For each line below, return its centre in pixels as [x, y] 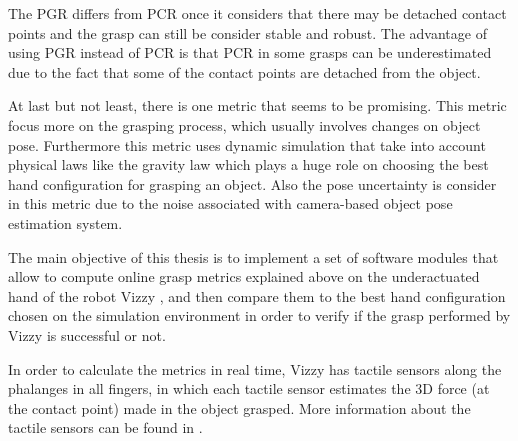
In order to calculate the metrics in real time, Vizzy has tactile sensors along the [255, 368]
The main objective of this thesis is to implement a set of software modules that [253, 256]
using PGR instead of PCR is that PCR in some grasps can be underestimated [250, 52]
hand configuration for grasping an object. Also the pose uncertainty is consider [252, 183]
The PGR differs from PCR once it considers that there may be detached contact [257, 13]
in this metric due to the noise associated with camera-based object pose [230, 203]
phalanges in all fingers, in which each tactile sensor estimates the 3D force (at [249, 388]
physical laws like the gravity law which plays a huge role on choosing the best [248, 164]
